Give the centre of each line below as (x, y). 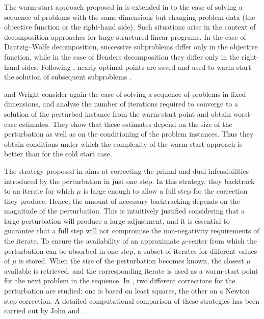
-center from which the (221, 241)
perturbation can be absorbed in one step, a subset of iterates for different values (131, 250)
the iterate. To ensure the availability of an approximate (92, 241)
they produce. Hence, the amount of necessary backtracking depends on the (122, 201)
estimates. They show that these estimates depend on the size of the (126, 124)
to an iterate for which (39, 191)
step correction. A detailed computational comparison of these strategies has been (132, 300)
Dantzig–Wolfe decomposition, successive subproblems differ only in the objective (131, 47)
